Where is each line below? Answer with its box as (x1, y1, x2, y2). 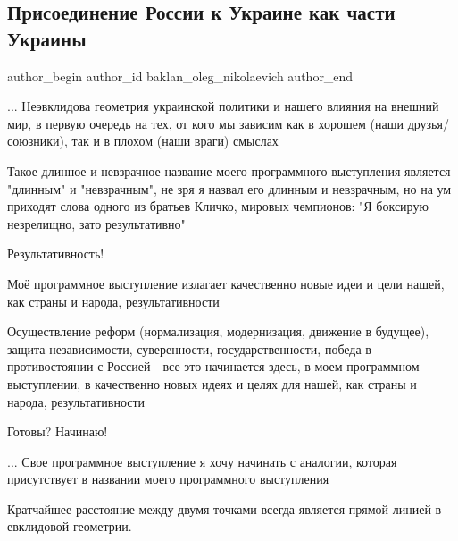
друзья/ (407, 114, 449, 132)
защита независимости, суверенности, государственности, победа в (7, 339, 371, 358)
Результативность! (7, 244, 104, 263)
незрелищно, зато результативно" (7, 214, 186, 232)
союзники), (7, 131, 68, 150)
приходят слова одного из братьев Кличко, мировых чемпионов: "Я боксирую (7, 197, 429, 216)
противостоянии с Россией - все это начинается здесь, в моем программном (7, 357, 420, 376)
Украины (7, 24, 87, 52)
